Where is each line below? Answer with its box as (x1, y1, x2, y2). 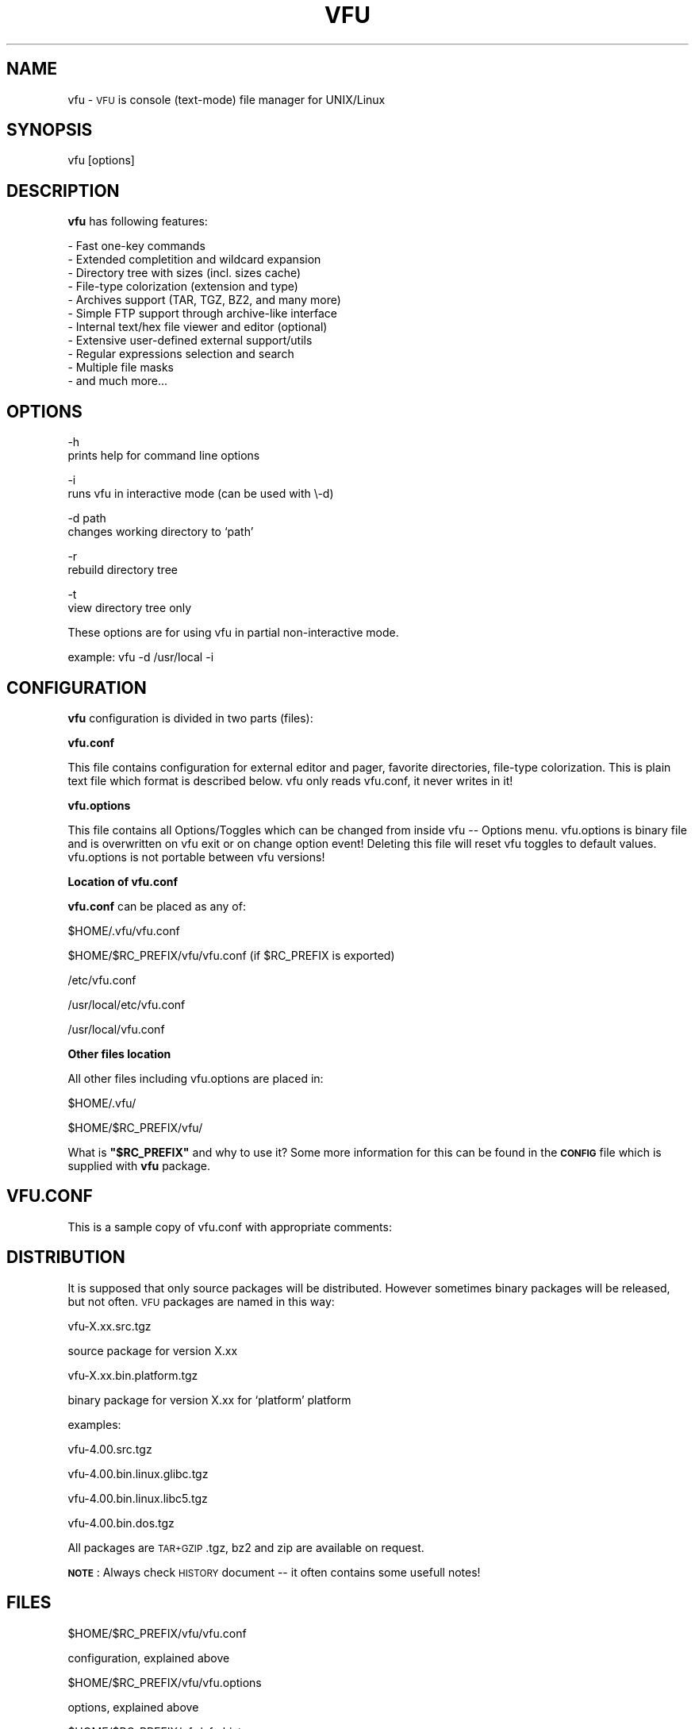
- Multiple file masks (67, 360, 174, 375)
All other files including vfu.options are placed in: (67, 1071, 324, 1085)
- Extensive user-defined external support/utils (67, 333, 313, 348)
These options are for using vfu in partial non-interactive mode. (67, 626, 399, 640)
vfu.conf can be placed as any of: (67, 899, 246, 913)
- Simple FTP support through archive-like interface (67, 306, 337, 321)
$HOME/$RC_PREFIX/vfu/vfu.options (67, 1675, 262, 1689)
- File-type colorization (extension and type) (67, 279, 298, 294)
